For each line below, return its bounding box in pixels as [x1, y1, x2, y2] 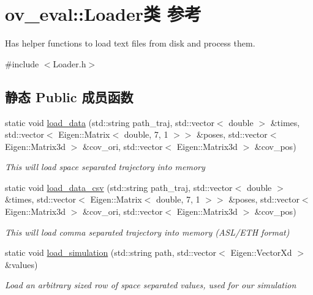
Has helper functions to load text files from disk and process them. [5, 37, 255, 50]
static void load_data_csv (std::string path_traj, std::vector [5, 181, 233, 193]
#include [5, 57, 39, 70]
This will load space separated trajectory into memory [5, 160, 205, 173]
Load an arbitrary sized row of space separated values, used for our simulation [5, 278, 296, 291]
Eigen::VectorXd [230, 246, 292, 259]
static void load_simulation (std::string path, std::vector [5, 246, 217, 259]
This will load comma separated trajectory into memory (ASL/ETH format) [5, 225, 290, 238]
